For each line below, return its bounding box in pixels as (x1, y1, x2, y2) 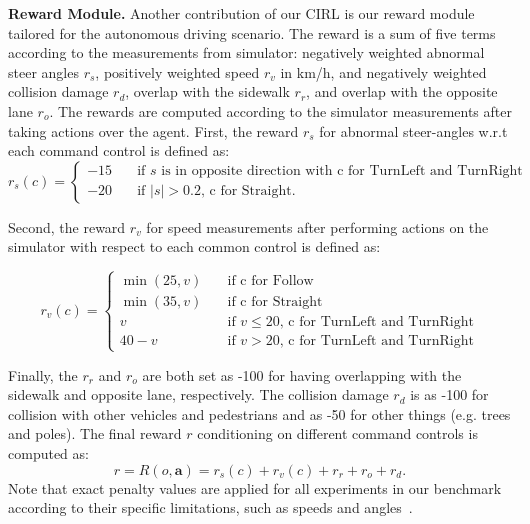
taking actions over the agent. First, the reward (8, 120, 299, 141)
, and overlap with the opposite (306, 81, 498, 102)
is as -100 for (410, 384, 489, 405)
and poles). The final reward (8, 423, 182, 444)
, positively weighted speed (95, 61, 260, 82)
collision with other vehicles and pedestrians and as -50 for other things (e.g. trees (8, 403, 511, 424)
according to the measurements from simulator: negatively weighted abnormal (8, 42, 485, 63)
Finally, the (8, 364, 78, 385)
